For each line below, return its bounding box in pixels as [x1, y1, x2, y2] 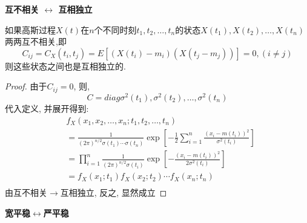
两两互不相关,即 [5, 35, 67, 48]
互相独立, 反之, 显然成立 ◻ [60, 186, 167, 199]
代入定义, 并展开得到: [5, 102, 89, 114]
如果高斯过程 [5, 23, 56, 36]
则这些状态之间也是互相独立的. [5, 59, 126, 72]
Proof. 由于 [5, 80, 47, 92]
